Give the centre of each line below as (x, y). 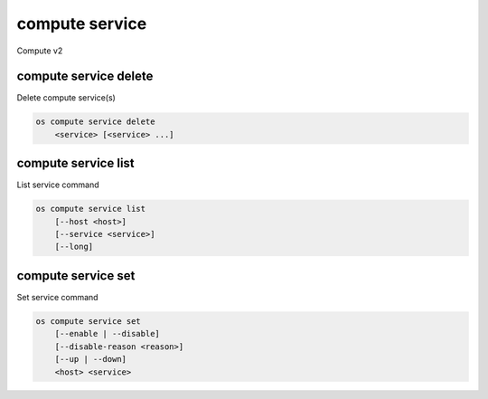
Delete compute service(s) (66, 98)
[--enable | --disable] (107, 334)
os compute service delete (95, 122)
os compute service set (89, 321)
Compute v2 (40, 51)
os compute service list (91, 209)
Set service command (57, 297)
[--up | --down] (90, 359)
